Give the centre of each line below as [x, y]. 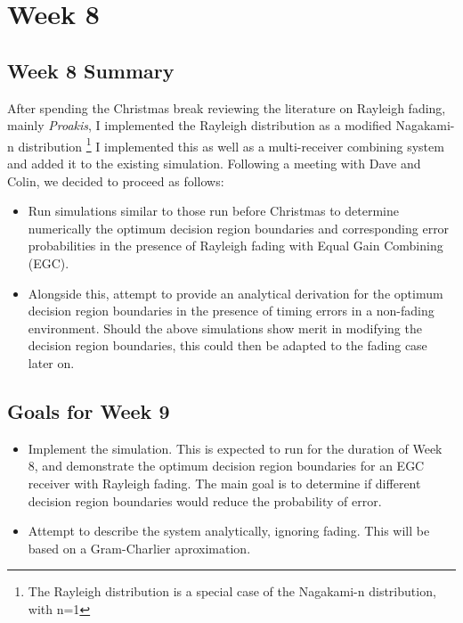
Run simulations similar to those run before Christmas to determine [213, 211]
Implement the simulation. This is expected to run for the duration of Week [235, 448]
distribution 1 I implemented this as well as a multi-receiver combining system [231, 144]
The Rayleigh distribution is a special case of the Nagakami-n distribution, [232, 591]
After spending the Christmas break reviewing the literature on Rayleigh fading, [227, 107]
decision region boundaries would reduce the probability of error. [205, 500]
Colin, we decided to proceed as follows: [116, 180]
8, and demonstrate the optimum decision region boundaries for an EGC [226, 466]
